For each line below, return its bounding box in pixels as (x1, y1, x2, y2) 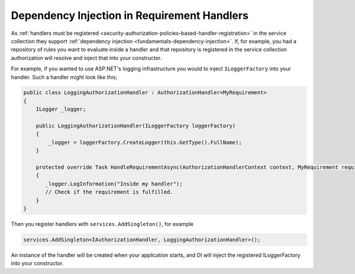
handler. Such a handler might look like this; (11, 73, 118, 80)
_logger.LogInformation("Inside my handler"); (45, 180, 183, 187)
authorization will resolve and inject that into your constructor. (11, 54, 162, 62)
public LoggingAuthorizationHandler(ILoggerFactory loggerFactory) (35, 123, 236, 130)
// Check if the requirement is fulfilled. (45, 189, 174, 195)
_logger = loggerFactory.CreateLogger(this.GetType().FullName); (48, 139, 242, 146)
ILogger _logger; (35, 106, 86, 112)
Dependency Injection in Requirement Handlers (11, 9, 248, 22)
